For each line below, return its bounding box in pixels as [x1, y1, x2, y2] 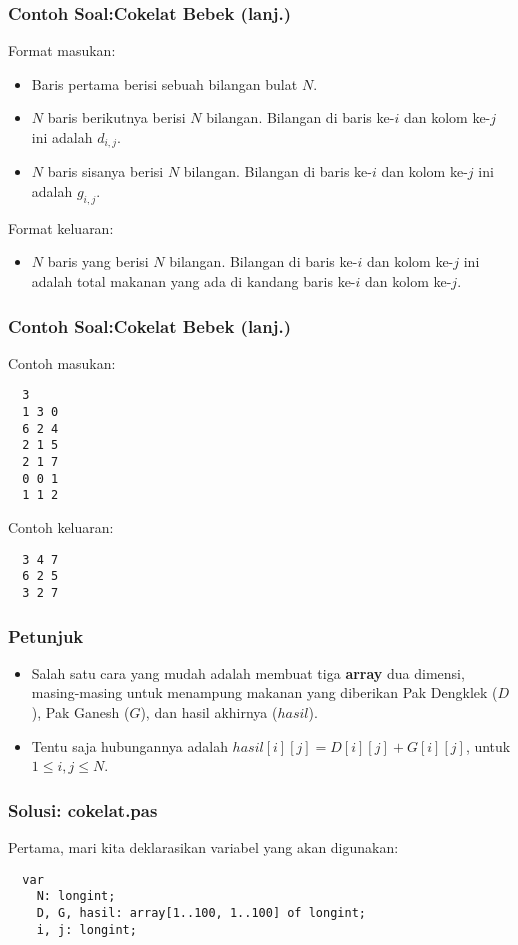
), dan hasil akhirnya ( [140, 702, 278, 722]
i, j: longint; [36, 922, 137, 937]
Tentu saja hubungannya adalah [31, 735, 228, 756]
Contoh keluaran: [8, 517, 114, 538]
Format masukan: [8, 40, 116, 61]
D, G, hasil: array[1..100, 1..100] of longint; [36, 905, 366, 920]
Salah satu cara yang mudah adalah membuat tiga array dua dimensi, [31, 662, 465, 683]
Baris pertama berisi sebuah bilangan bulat [31, 73, 298, 94]
